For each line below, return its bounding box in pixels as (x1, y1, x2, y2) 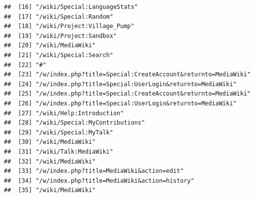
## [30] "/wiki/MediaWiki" (4, 138, 96, 146)
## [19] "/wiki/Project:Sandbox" (4, 32, 117, 39)
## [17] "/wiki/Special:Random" (4, 13, 113, 20)
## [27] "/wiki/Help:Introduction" (4, 109, 124, 117)
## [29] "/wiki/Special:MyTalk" (4, 129, 113, 136)
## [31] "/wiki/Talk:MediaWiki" (4, 148, 113, 155)
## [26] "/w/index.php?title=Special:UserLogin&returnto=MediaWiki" (4, 99, 237, 107)
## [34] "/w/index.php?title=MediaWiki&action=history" (4, 177, 194, 184)
